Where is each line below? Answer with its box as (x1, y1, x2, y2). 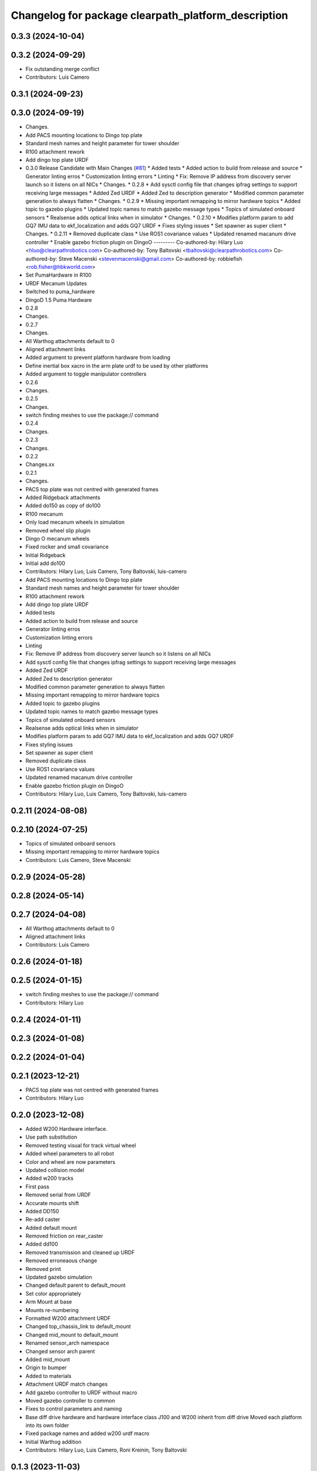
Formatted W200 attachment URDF (25, 1315, 111, 1322)
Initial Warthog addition (25, 1438, 82, 1445)
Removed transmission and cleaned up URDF (25, 1249, 135, 1256)
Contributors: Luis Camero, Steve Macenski (25, 856, 131, 863)
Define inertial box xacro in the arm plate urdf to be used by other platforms (25, 362, 208, 369)
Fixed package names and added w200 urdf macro (25, 1430, 150, 1437)
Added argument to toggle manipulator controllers (25, 371, 147, 378)
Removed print (25, 1265, 61, 1272)
